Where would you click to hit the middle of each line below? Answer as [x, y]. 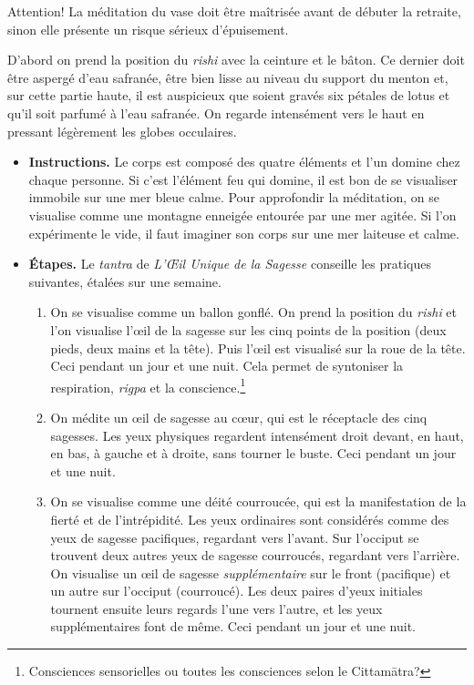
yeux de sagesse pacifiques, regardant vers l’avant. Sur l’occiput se [235, 537]
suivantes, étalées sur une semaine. [125, 281]
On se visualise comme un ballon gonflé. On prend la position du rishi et [254, 312]
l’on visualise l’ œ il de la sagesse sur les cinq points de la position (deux [248, 329]
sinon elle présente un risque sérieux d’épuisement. [148, 29]
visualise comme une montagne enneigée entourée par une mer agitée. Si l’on [242, 215]
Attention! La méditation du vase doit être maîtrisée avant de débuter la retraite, [234, 11]
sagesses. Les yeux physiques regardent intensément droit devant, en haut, [257, 435]
